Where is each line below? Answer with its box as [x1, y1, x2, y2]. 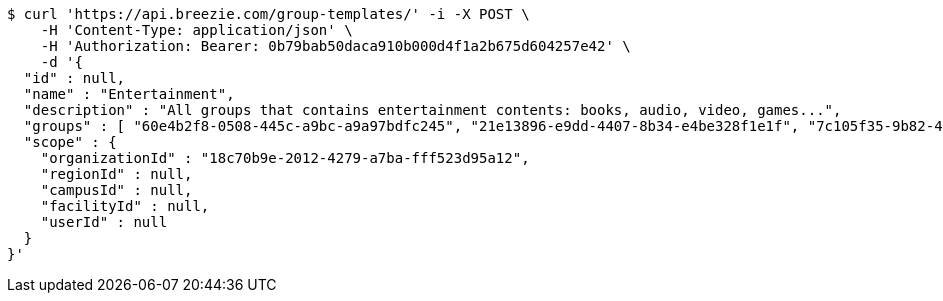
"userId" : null [40, 214, 168, 230]
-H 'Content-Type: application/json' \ [40, 22, 353, 38]
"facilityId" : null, [40, 198, 210, 214]
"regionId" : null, [40, 166, 193, 182]
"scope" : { [23, 134, 117, 150]
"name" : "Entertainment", [23, 86, 235, 102]
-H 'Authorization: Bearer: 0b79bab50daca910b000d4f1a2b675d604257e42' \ [40, 38, 631, 54]
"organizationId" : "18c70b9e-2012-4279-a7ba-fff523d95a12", [40, 150, 530, 166]
